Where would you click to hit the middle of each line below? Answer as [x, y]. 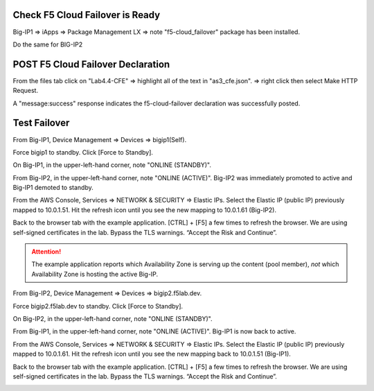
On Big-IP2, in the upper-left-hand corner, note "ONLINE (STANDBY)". [113, 318]
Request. [25, 91]
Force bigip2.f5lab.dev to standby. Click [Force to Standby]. [98, 306]
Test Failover [41, 123]
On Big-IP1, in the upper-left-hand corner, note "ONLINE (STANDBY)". [112, 165]
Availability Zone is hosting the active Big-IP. [95, 274]
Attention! [46, 252]
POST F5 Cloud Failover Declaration [91, 64]
